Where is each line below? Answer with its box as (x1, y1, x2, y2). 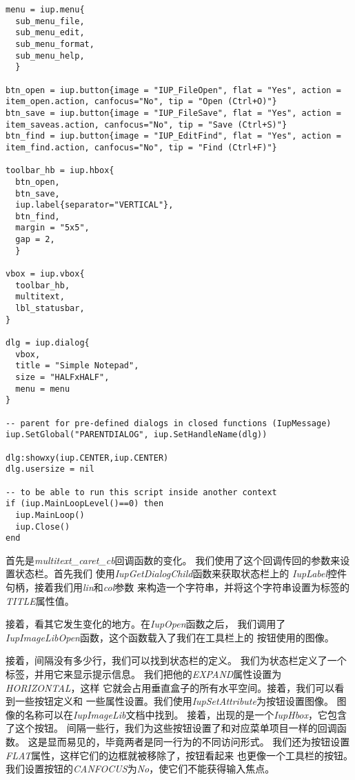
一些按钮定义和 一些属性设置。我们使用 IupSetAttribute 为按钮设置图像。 (14, 694, 334, 708)
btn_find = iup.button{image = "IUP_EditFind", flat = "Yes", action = (6, 131, 341, 141)
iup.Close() (15, 521, 70, 532)
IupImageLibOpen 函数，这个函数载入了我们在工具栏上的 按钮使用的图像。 (6, 630, 334, 644)
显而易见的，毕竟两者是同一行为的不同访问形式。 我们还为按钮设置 (47, 734, 350, 748)
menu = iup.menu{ (6, 5, 85, 14)
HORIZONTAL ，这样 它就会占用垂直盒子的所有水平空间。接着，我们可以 (6, 680, 335, 694)
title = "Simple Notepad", (15, 361, 139, 371)
